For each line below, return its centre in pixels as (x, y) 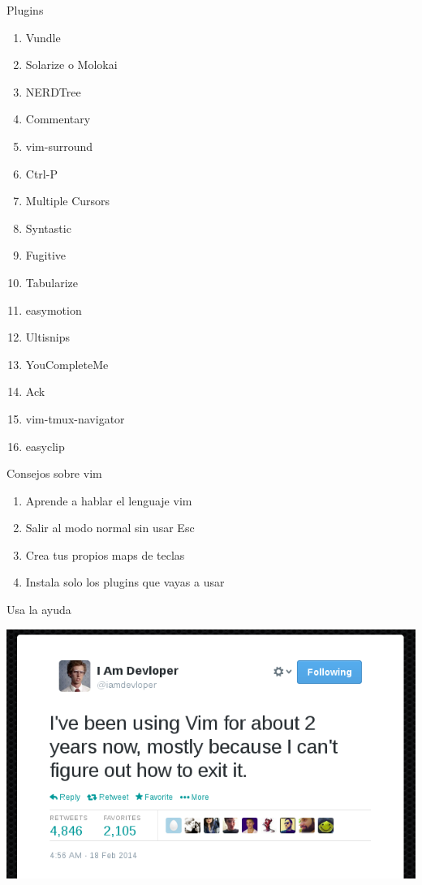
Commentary (58, 119)
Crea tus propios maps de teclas (105, 554)
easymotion (54, 309)
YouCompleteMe (67, 364)
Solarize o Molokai (71, 64)
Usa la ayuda (39, 610)
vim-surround (59, 146)
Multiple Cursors (68, 201)
